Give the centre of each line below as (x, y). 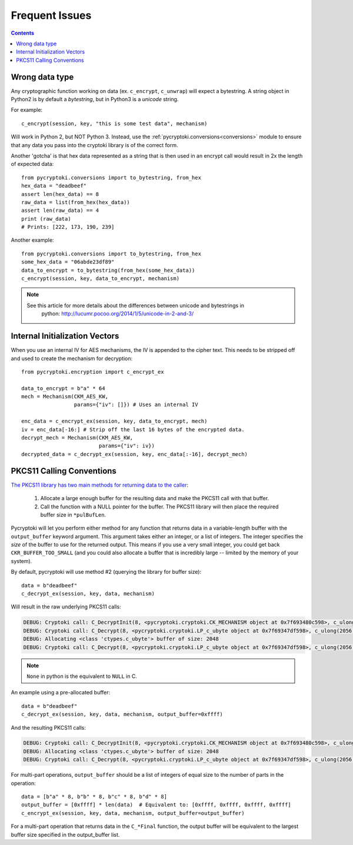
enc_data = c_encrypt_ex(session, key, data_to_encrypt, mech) (114, 421)
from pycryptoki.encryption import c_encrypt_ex (93, 372)
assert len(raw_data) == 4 (60, 211)
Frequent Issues (51, 15)
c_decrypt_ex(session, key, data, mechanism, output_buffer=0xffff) (122, 714)
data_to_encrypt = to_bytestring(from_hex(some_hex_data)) (108, 270)
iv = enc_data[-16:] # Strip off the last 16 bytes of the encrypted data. (133, 429)
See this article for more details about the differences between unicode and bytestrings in (135, 305)
